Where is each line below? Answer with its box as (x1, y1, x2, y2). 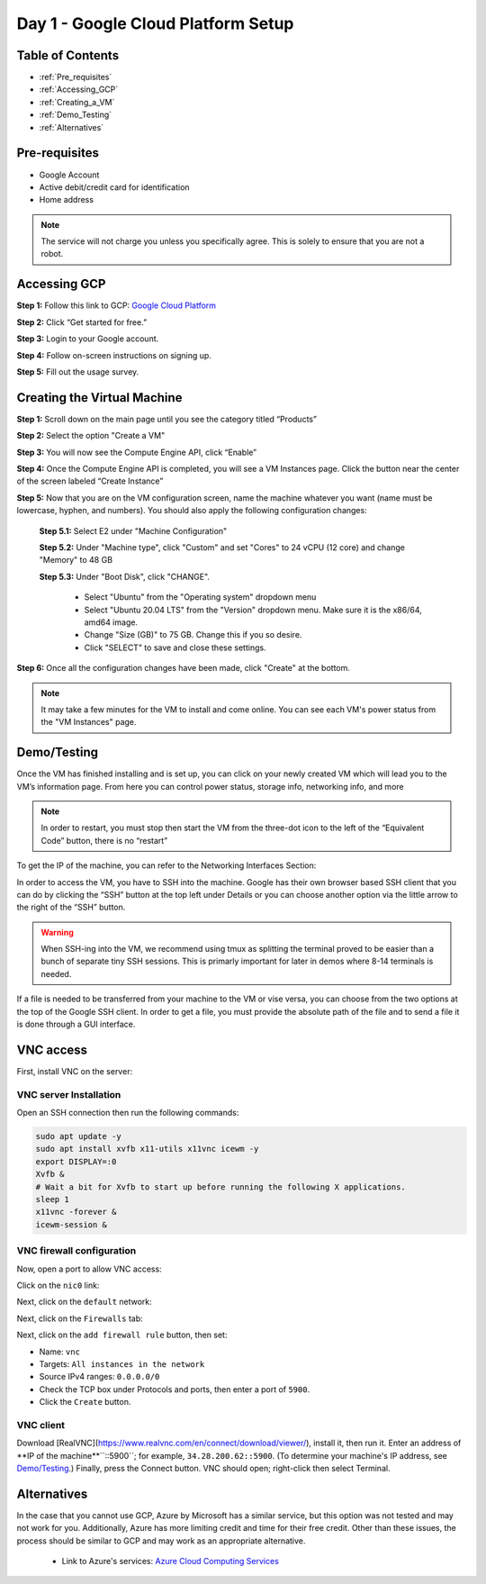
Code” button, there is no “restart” (40, 835, 168, 846)
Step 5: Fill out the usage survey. (16, 366, 139, 377)
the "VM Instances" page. (40, 717, 137, 728)
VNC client (16, 1418, 66, 1431)
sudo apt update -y (35, 1131, 121, 1142)
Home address (39, 195, 94, 205)
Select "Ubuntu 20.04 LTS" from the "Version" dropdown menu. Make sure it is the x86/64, (84, 604, 422, 615)
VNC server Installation (16, 1088, 121, 1100)
